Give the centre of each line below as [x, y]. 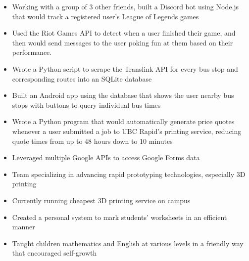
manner [24, 227]
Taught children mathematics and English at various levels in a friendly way [128, 243]
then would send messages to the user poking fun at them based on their [123, 42]
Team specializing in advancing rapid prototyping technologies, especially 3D [129, 174]
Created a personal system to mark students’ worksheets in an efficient [120, 217]
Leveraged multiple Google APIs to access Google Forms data [106, 157]
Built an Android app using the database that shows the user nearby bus [123, 95]
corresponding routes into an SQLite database [82, 78]
